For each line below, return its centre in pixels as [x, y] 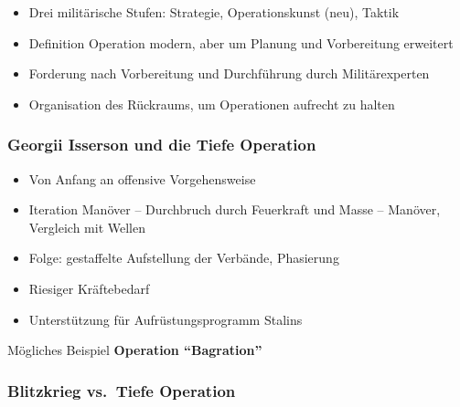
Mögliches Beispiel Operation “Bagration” [135, 350]
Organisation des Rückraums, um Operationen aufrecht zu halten [212, 104]
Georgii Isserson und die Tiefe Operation [162, 145]
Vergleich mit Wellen [87, 227]
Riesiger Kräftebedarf [89, 288]
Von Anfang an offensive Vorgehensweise [142, 178]
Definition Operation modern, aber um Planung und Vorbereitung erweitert [241, 42]
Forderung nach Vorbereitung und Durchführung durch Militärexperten [229, 73]
